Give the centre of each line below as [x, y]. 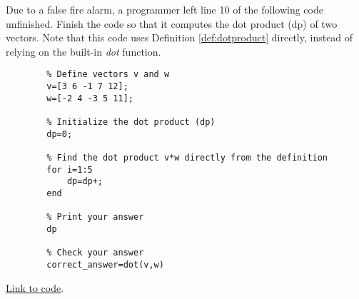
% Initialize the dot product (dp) [131, 122]
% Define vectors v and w [108, 75]
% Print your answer [95, 217]
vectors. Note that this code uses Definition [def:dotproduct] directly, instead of [179, 37]
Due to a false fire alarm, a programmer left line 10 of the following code [165, 9]
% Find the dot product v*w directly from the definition [187, 157]
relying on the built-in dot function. [84, 51]
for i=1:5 [70, 169]
